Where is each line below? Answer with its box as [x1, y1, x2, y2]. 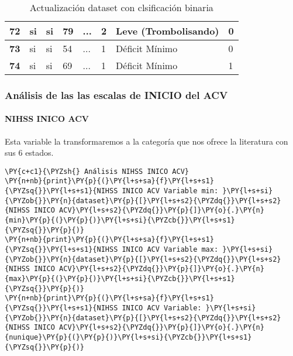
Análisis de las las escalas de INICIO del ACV [5, 87, 228, 102]
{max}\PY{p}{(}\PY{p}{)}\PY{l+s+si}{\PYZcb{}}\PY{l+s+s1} [5, 275, 235, 283]
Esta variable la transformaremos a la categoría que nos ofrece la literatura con [5, 135, 288, 147]
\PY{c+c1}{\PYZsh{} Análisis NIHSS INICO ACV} [5, 167, 189, 176]
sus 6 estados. [5, 146, 54, 159]
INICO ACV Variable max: [122, 245, 219, 254]
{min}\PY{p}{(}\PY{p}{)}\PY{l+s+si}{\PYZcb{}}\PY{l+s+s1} [5, 216, 235, 225]
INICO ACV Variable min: [122, 187, 219, 196]
